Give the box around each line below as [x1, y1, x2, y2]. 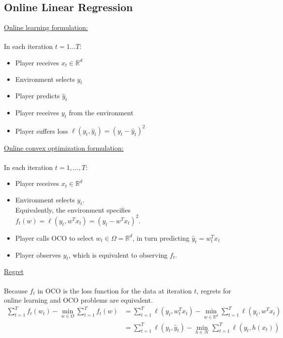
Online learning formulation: [4, 22, 88, 32]
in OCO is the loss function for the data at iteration [37, 285, 192, 295]
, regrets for [196, 285, 231, 295]
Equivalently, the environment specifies [15, 204, 131, 215]
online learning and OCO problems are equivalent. [4, 295, 153, 305]
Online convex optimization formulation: [4, 143, 124, 153]
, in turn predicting [132, 232, 190, 243]
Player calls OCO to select [15, 232, 94, 243]
